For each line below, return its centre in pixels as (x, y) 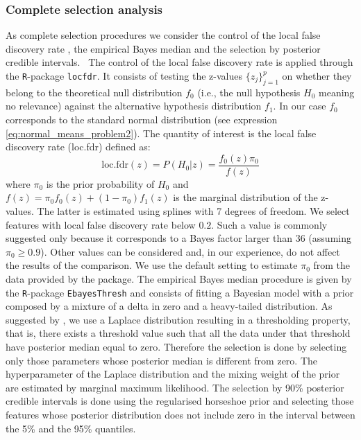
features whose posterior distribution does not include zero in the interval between (180, 414)
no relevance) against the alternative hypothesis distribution (134, 106)
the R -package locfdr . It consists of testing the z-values (124, 76)
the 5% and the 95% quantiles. (71, 428)
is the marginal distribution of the (245, 197)
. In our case (300, 106)
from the (332, 265)
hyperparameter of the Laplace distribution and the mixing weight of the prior (173, 374)
